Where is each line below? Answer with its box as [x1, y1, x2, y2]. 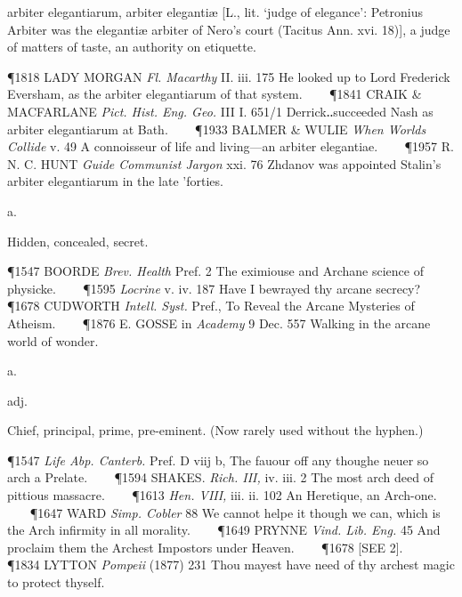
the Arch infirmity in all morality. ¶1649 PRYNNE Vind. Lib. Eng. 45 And [7, 520, 441, 539]
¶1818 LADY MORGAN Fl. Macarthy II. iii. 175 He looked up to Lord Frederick [7, 67, 450, 85]
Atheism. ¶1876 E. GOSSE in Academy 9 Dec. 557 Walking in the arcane [7, 313, 431, 332]
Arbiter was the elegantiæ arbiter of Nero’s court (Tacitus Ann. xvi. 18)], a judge [7, 20, 450, 38]
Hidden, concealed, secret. [7, 231, 149, 250]
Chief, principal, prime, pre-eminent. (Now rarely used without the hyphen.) [7, 421, 424, 440]
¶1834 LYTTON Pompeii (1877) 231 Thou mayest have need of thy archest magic [7, 555, 455, 574]
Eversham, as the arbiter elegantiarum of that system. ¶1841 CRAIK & [7, 85, 422, 103]
